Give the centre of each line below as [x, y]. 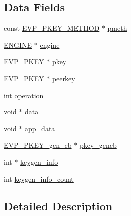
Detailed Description [58, 205]
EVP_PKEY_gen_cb [38, 145]
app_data [40, 128]
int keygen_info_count [39, 178]
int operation [24, 95]
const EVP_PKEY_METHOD [52, 28]
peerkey [64, 78]
